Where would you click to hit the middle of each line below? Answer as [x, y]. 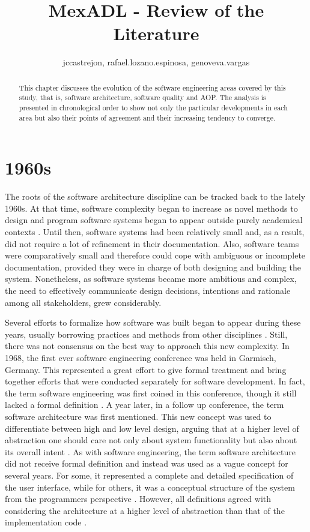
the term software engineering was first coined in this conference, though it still [151, 393]
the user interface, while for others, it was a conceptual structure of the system [150, 487]
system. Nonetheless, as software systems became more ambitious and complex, [151, 279]
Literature [156, 33]
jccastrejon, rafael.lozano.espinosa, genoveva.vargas [156, 62]
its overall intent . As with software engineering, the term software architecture [150, 451]
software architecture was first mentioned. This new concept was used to [138, 416]
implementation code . [46, 522]
